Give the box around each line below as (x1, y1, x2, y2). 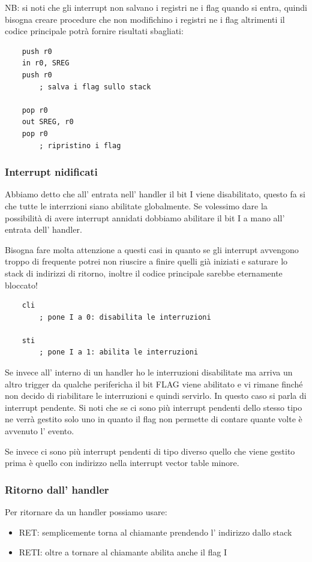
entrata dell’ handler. (5, 223, 82, 236)
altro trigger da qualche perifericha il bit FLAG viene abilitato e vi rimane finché (5, 377, 303, 390)
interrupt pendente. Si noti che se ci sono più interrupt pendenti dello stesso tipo (5, 401, 302, 413)
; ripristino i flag (39, 141, 121, 150)
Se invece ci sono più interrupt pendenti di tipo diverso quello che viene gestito (5, 444, 295, 457)
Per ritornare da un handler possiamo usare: (5, 506, 167, 518)
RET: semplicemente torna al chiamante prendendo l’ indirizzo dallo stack (19, 525, 292, 538)
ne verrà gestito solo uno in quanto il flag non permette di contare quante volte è (5, 413, 302, 425)
